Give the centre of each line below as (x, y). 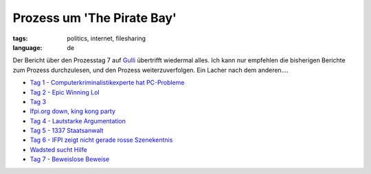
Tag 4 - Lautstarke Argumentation (78, 121)
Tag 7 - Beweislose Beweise (70, 159)
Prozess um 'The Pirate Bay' (95, 18)
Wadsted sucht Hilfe (58, 149)
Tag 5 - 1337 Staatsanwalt (67, 131)
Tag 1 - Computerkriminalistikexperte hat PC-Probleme (107, 83)
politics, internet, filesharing (106, 38)
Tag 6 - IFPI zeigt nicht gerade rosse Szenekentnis (101, 140)
